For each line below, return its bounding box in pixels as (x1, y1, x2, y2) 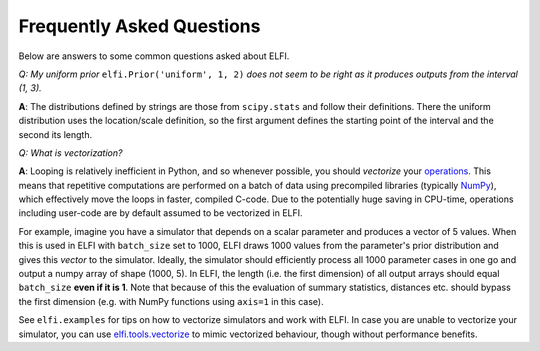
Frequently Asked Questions (18, 15, 261, 37)
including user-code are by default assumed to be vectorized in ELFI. (18, 207, 304, 219)
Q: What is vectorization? (18, 146, 123, 159)
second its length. (18, 128, 93, 140)
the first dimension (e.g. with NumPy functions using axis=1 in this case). (18, 295, 324, 307)
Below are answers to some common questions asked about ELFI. (18, 50, 290, 62)
